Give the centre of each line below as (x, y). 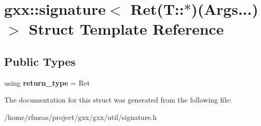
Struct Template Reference (126, 29)
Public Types (40, 61)
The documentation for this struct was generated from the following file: (118, 100)
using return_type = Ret (47, 82)
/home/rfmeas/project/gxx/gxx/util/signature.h (81, 117)
